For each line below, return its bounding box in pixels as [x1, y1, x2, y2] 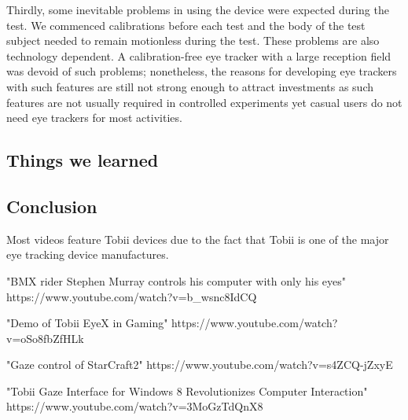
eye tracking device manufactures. [6, 246, 169, 263]
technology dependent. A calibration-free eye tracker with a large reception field [6, 47, 391, 64]
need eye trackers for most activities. [6, 109, 182, 126]
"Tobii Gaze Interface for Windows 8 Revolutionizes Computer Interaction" [6, 382, 368, 399]
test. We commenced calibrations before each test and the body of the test [6, 17, 366, 33]
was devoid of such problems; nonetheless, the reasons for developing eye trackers [6, 63, 397, 79]
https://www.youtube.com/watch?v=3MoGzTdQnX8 [6, 398, 263, 414]
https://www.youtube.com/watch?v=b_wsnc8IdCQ [6, 288, 257, 304]
